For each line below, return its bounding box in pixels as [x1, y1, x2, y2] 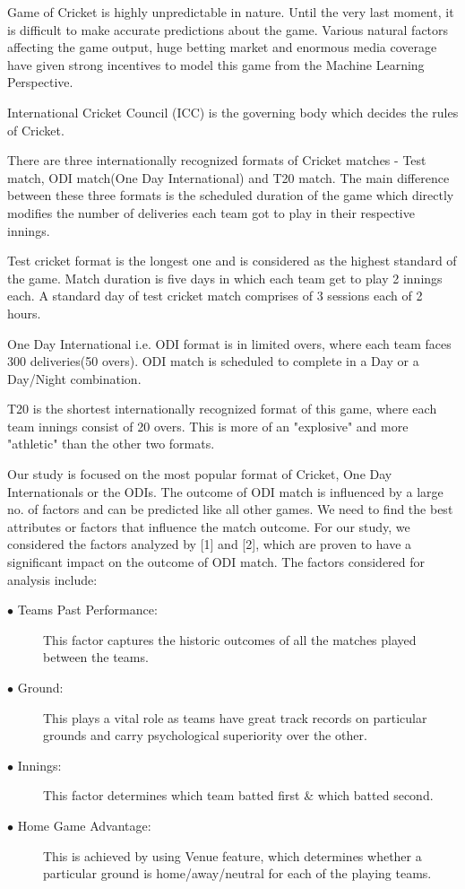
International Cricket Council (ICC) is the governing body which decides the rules [7, 102, 459, 121]
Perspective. [7, 73, 73, 92]
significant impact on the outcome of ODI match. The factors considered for [7, 553, 426, 571]
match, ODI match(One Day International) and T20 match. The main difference [7, 168, 450, 187]
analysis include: [7, 570, 98, 588]
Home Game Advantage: [17, 815, 151, 834]
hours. [7, 303, 41, 322]
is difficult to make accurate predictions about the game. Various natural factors [7, 20, 449, 39]
